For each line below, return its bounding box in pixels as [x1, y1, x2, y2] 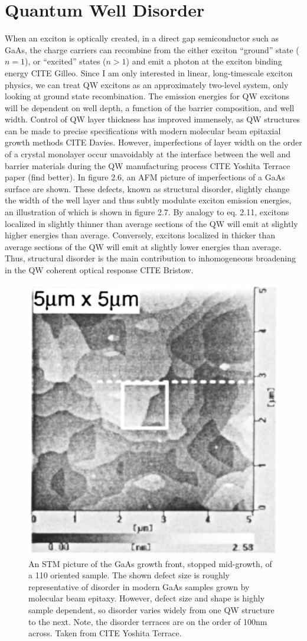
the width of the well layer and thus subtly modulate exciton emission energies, [5, 194, 292, 206]
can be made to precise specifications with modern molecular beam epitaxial [5, 124, 281, 137]
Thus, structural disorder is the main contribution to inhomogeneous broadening [5, 252, 296, 264]
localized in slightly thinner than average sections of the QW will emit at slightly [5, 217, 298, 229]
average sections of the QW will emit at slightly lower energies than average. [5, 240, 282, 252]
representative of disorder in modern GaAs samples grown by [28, 580, 250, 593]
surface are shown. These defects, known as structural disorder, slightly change [5, 182, 290, 195]
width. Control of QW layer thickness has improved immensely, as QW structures [5, 113, 301, 125]
